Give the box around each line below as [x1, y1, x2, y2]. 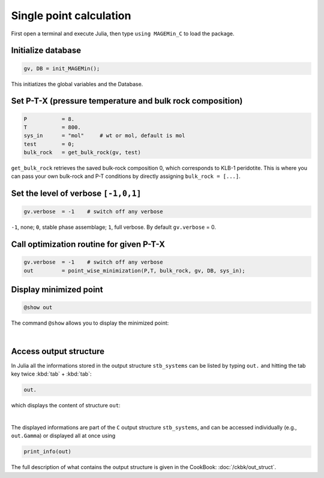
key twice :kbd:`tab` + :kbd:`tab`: [11, 370, 92, 377]
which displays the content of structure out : [11, 402, 121, 409]
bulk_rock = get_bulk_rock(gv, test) [23, 149, 141, 156]
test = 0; [23, 141, 75, 147]
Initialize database [11, 46, 82, 56]
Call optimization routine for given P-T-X [11, 240, 165, 250]
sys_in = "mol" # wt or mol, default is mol [23, 132, 185, 139]
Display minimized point [11, 285, 103, 295]
